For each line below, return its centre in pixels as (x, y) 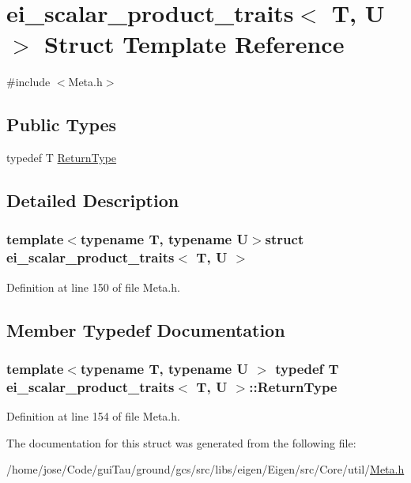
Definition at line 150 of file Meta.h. (93, 287)
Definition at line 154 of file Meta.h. (93, 416)
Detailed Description (93, 200)
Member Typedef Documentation (146, 329)
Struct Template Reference (194, 44)
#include (28, 82)
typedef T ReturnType (62, 158)
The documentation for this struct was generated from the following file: (181, 442)
